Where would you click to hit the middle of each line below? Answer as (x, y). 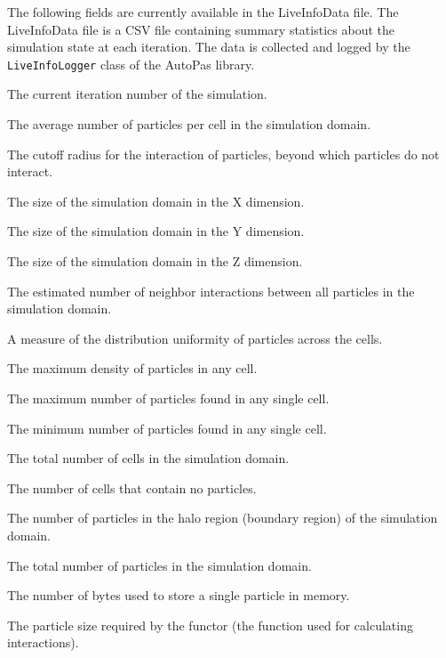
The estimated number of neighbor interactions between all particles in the (211, 291)
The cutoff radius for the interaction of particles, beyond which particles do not (223, 154)
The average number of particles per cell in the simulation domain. (189, 124)
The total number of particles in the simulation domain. (159, 565)
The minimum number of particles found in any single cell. (167, 428)
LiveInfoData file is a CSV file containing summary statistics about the (201, 29)
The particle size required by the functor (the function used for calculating (210, 625)
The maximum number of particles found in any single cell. (168, 398)
